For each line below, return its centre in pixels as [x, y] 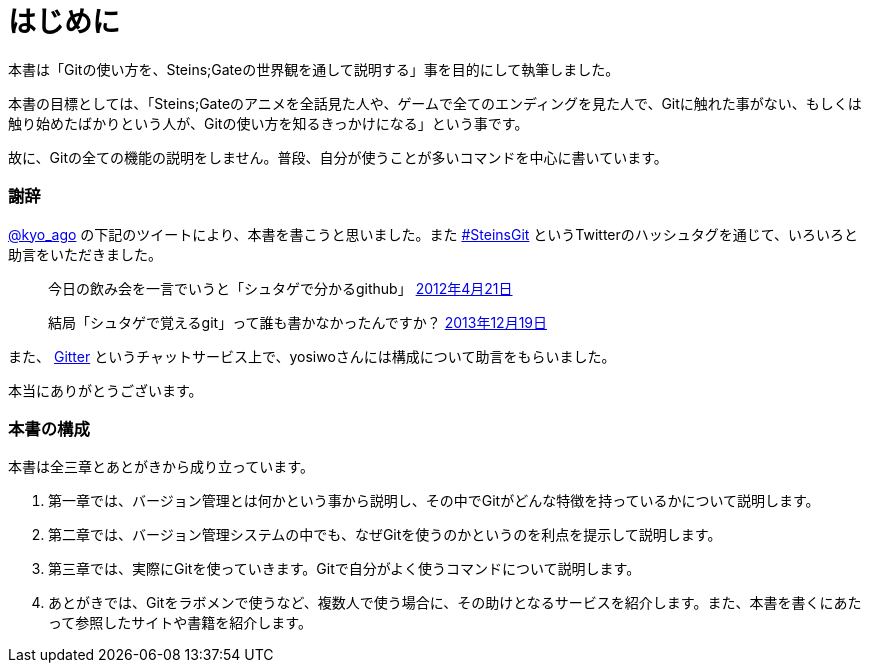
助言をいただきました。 [85, 254]
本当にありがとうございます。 [105, 390]
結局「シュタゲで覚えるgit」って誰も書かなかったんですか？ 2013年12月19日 [298, 322]
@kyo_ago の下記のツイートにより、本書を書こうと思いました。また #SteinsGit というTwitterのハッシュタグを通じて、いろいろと [433, 234]
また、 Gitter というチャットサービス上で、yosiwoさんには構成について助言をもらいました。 [312, 356]
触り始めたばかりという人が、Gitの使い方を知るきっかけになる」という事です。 [268, 123]
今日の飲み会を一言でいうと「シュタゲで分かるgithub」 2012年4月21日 [280, 288]
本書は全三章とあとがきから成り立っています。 [161, 467]
